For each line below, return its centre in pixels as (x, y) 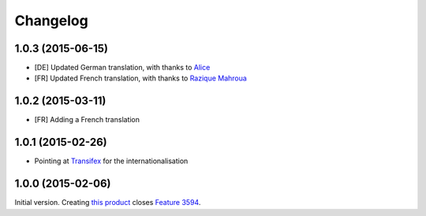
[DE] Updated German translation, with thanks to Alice (122, 68)
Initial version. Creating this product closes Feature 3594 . (108, 203)
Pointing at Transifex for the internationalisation (111, 161)
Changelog (51, 20)
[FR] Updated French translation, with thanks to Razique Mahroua (141, 78)
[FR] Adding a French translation (87, 120)
